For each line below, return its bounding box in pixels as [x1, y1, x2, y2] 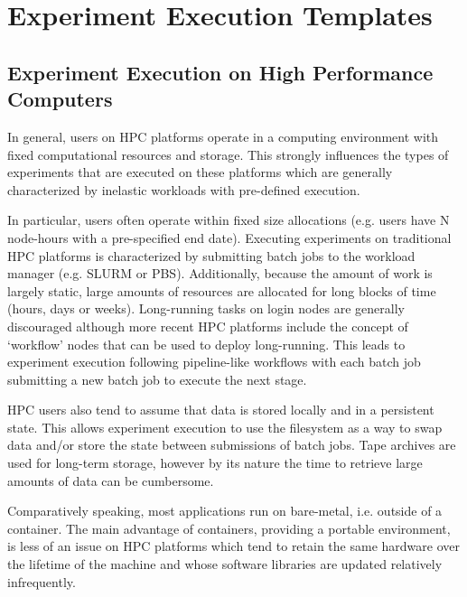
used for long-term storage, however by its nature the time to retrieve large [7, 453, 423, 472]
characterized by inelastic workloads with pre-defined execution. [7, 180, 360, 199]
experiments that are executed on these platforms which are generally [7, 163, 393, 182]
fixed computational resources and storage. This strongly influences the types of [7, 145, 449, 163]
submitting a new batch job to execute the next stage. [7, 369, 307, 388]
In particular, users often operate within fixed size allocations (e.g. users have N [7, 210, 450, 229]
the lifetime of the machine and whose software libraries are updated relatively [7, 555, 443, 574]
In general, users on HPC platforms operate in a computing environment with [7, 126, 439, 145]
